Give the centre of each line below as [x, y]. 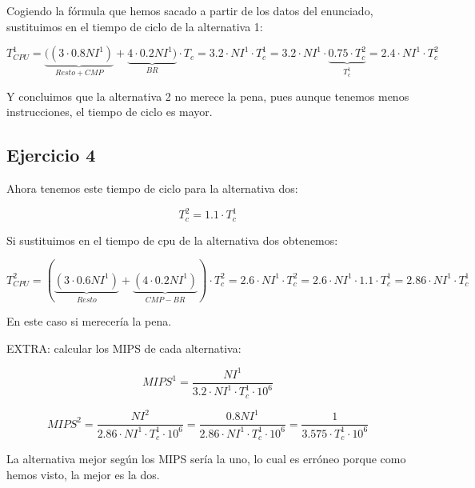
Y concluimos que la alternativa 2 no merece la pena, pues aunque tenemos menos [208, 96]
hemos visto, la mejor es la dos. [83, 474]
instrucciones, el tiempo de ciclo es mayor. [110, 112]
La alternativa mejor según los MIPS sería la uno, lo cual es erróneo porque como [206, 458]
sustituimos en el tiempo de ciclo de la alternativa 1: [135, 26]
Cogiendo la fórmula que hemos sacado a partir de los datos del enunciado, [190, 10]
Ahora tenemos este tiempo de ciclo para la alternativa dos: [152, 188]
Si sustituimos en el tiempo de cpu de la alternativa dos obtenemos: [172, 240]
